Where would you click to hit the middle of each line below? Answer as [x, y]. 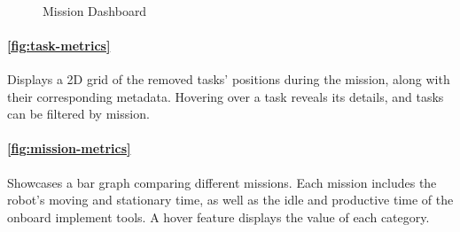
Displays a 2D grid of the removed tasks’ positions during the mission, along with [229, 78]
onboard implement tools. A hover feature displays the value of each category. [218, 217]
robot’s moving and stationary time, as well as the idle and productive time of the [230, 200]
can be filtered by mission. [78, 114]
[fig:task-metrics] [59, 45]
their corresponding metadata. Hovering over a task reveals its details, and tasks [226, 96]
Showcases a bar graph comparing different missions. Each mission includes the [222, 182]
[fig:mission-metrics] [69, 148]
